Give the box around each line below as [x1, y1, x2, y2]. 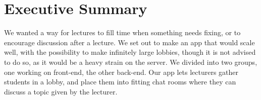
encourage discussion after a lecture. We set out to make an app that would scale [4, 37, 255, 47]
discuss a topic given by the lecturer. [4, 86, 118, 96]
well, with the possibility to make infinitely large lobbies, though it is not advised [4, 47, 256, 57]
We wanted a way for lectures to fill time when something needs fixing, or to [4, 27, 241, 38]
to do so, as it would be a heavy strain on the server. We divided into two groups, [4, 56, 257, 67]
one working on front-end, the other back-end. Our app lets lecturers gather [4, 66, 239, 77]
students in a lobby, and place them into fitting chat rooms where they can [4, 76, 236, 87]
